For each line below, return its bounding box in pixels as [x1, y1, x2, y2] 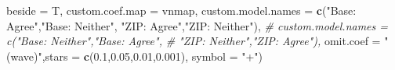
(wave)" [6, 47, 42, 64]
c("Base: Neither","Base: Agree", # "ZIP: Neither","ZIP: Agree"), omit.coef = [6, 33, 381, 49]
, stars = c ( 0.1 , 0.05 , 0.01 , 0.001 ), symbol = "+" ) [42, 47, 263, 64]
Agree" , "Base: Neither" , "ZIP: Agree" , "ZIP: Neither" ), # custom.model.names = [6, 17, 389, 33]
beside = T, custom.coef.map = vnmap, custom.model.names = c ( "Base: [6, 2, 357, 18]
